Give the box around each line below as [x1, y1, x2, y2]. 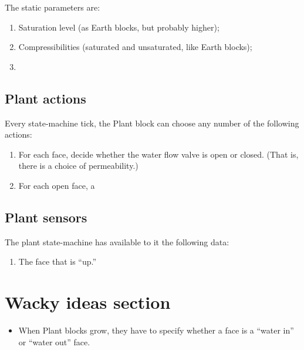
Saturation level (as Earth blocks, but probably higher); [18, 21, 219, 33]
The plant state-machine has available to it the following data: [5, 235, 229, 248]
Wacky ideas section [5, 290, 171, 314]
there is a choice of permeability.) [18, 159, 139, 172]
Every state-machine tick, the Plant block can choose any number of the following [5, 116, 299, 129]
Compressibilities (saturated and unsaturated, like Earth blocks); [18, 41, 252, 53]
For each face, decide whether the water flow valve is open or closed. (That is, [18, 148, 299, 160]
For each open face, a [18, 179, 95, 191]
